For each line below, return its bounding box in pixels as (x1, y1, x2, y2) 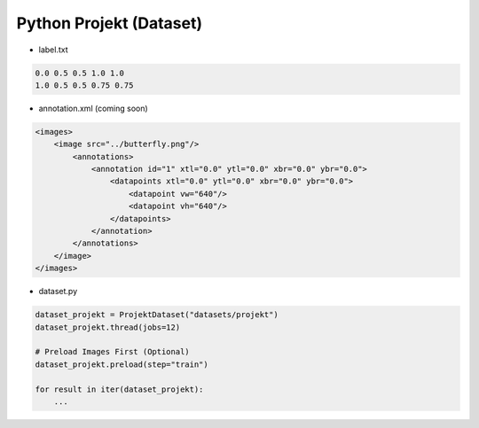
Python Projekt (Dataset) (16, 13, 203, 33)
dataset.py (38, 286, 78, 297)
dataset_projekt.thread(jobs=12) (35, 322, 181, 332)
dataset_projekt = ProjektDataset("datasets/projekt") (35, 310, 279, 320)
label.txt (38, 44, 68, 55)
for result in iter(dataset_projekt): (35, 384, 204, 394)
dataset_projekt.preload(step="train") (35, 359, 208, 370)
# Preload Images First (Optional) (35, 346, 190, 357)
